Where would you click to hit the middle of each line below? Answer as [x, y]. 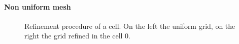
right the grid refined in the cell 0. [77, 36]
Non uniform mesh [38, 6]
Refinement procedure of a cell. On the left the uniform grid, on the [130, 26]
